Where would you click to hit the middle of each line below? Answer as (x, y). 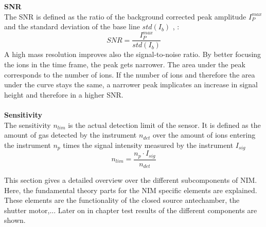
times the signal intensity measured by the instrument (148, 145)
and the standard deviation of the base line (72, 26)
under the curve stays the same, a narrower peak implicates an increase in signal (131, 84)
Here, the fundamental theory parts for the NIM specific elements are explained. (131, 190)
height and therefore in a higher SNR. (64, 94)
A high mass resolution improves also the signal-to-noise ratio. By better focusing (133, 54)
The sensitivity (28, 125)
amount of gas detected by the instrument (70, 135)
